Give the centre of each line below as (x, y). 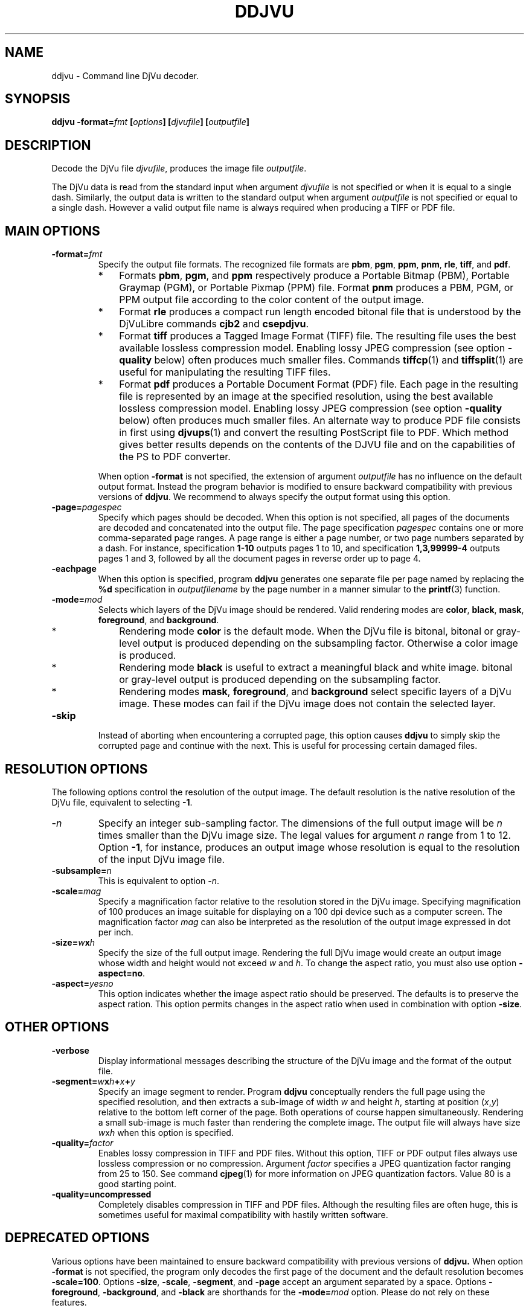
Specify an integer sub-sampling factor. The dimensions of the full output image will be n (300, 823)
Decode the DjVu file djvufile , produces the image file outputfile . (179, 168)
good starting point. (137, 1184)
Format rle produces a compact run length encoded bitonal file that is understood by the (320, 312)
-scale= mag (76, 891)
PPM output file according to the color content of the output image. (272, 300)
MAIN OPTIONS (53, 231)
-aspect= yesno (82, 983)
